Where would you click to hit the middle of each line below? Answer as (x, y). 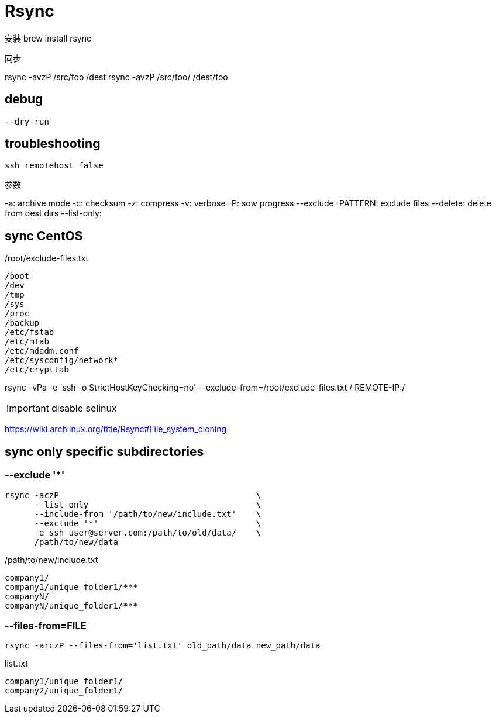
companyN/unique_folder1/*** (71, 605)
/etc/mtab (27, 342)
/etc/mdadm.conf (42, 351)
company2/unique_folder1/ (64, 691)
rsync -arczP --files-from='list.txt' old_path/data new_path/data (163, 646)
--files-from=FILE (46, 625)
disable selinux (84, 408)
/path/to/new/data (76, 542)
